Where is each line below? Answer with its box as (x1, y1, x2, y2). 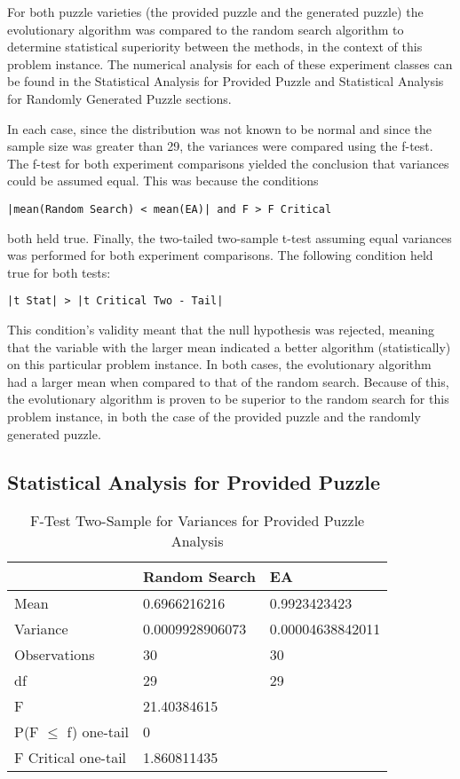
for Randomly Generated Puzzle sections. (7, 89, 232, 107)
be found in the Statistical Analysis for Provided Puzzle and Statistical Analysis (7, 72, 444, 90)
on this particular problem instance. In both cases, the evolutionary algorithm (7, 355, 432, 374)
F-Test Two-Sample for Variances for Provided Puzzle (30, 510, 365, 531)
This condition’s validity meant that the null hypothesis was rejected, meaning (7, 320, 435, 339)
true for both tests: (7, 263, 111, 281)
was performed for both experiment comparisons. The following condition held (7, 246, 433, 264)
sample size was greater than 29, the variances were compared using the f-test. (7, 137, 433, 155)
